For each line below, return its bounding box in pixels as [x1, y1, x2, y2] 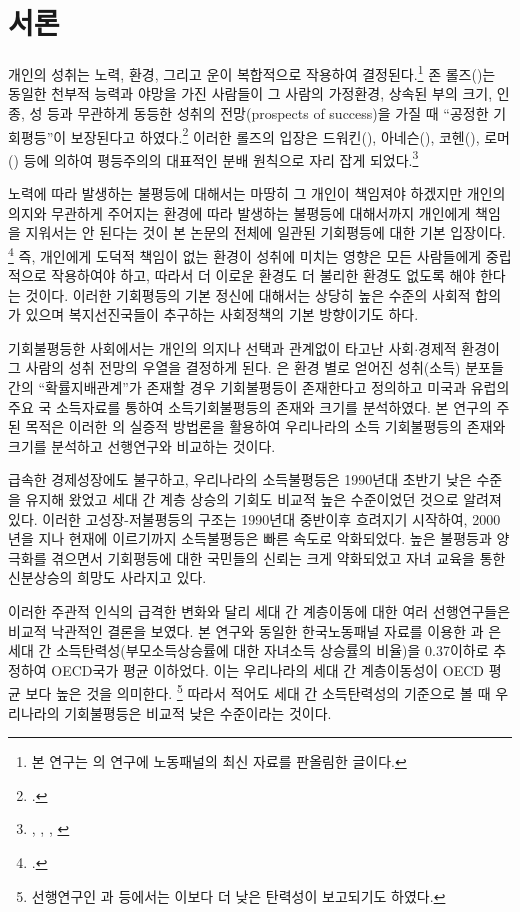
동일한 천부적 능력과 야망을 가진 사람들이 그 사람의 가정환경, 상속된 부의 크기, [8, 83, 493, 104]
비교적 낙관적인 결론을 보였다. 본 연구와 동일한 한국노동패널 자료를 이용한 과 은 [8, 620, 502, 641]
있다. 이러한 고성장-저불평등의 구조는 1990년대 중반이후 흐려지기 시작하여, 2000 [8, 508, 501, 529]
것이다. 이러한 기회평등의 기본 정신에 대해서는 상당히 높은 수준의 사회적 [25, 284, 471, 305]
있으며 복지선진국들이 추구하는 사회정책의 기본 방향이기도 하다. [25, 304, 419, 325]
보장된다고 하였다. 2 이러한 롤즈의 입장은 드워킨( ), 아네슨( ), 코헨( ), [70, 123, 480, 147]
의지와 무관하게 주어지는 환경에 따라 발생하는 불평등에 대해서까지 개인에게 [8, 202, 471, 223]
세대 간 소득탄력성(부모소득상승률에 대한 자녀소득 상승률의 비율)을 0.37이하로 [8, 640, 489, 661]
